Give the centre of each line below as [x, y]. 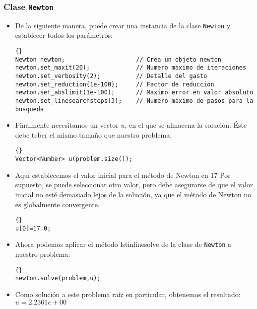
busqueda [30, 109]
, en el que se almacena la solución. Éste [186, 125]
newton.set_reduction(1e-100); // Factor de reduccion [115, 84]
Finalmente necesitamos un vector [67, 125]
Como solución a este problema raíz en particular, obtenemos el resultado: [128, 294]
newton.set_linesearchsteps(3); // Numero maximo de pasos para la [134, 101]
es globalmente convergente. [57, 204]
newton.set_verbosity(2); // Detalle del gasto [111, 76]
